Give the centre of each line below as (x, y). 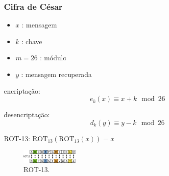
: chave (32, 41)
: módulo (53, 58)
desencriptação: (27, 114)
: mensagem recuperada (56, 74)
